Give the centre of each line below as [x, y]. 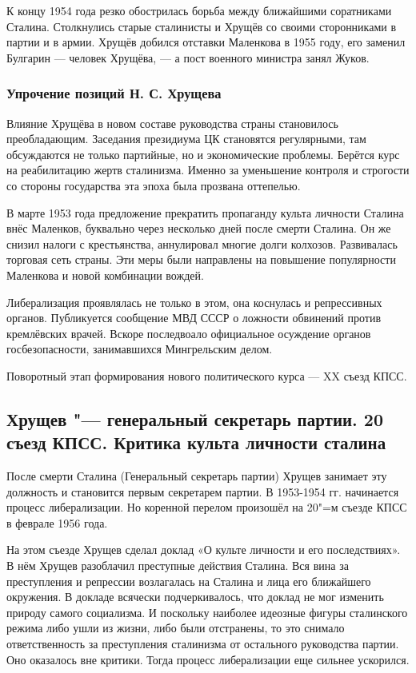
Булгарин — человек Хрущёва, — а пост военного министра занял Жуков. [188, 57]
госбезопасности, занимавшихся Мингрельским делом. [140, 349]
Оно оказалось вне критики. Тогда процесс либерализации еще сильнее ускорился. [208, 659]
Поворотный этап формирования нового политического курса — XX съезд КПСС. [207, 375]
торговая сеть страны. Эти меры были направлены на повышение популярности [201, 259]
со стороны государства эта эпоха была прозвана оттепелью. [154, 185]
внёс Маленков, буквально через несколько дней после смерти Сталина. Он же [199, 228]
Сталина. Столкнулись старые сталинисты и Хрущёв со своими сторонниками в [202, 26]
